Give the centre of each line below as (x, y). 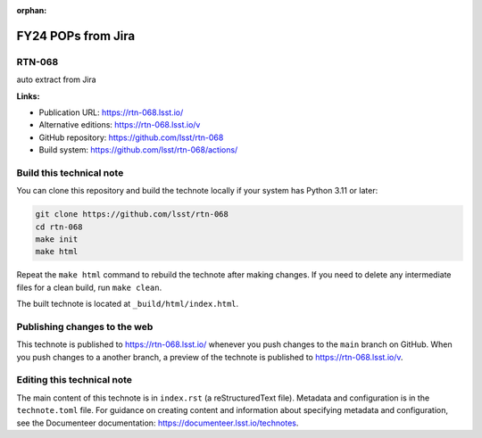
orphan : (32, 10)
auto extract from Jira (57, 79)
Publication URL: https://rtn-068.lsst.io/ (111, 112)
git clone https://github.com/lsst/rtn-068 (132, 215)
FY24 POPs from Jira (76, 36)
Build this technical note (70, 172)
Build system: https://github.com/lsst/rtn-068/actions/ (138, 150)
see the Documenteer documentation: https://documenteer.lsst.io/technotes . (158, 423)
